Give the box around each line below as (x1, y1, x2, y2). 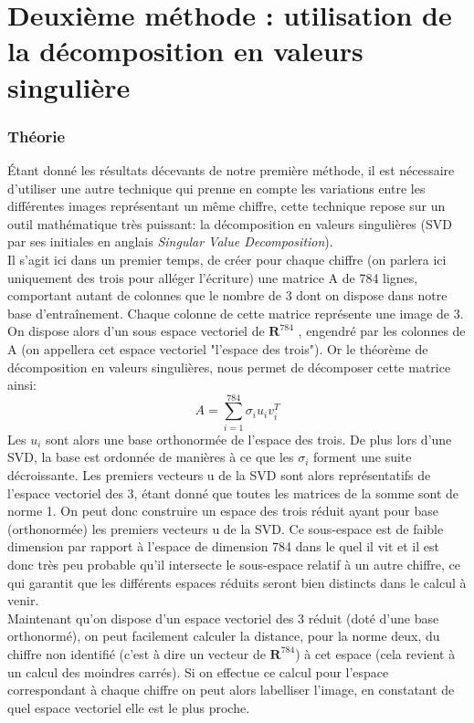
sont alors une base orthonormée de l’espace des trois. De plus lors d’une (46, 429, 452, 448)
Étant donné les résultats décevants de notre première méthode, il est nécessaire (7, 160, 455, 179)
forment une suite (313, 447, 412, 466)
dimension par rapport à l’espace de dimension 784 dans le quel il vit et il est (7, 537, 439, 556)
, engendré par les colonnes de (298, 321, 466, 341)
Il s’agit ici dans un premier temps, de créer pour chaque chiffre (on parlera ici (7, 249, 447, 268)
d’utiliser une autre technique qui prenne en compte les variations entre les (7, 178, 426, 197)
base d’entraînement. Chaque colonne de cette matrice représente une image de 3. (7, 303, 464, 322)
